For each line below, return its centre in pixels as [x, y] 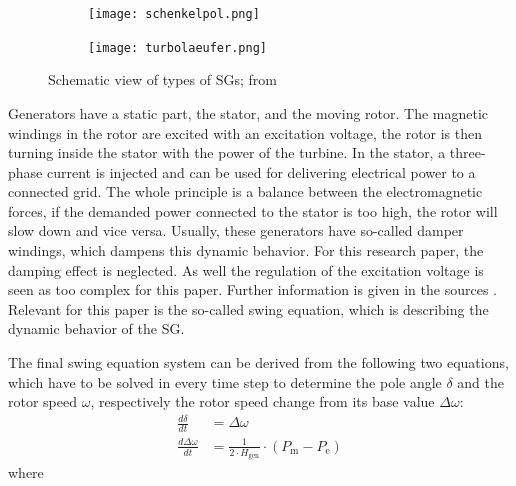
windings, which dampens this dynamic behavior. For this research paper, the [246, 250]
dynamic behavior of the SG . [96, 328]
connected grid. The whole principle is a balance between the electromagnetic [245, 191]
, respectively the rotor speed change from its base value [262, 401]
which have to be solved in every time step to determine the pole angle [225, 381]
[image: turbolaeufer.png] [177, 47]
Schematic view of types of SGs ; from [162, 79]
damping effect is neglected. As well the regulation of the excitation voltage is [246, 269]
